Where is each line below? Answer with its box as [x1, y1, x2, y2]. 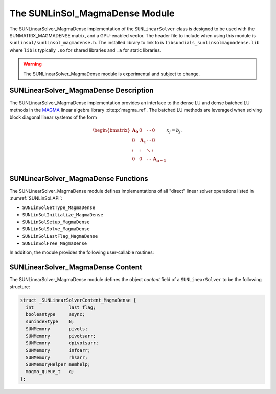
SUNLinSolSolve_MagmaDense [22, 226, 90, 232]
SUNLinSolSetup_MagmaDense [22, 219, 90, 225]
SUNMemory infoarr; [26, 347, 90, 353]
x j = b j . [166, 128, 182, 135]
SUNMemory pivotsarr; [26, 333, 96, 339]
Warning [23, 61, 42, 67]
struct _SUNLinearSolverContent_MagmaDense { [20, 297, 136, 303]
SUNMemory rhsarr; [26, 354, 88, 360]
